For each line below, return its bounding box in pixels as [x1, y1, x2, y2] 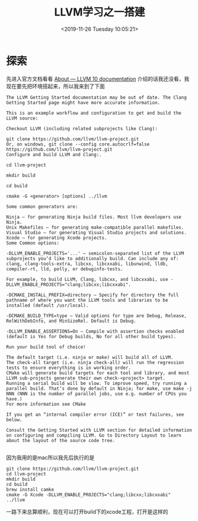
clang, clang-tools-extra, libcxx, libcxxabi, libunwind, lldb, [6, 261, 168, 267]
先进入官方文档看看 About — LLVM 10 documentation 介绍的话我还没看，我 [6, 75, 190, 82]
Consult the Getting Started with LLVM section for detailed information [6, 427, 193, 433]
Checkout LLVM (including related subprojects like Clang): [6, 125, 158, 131]
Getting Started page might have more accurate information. [6, 99, 161, 106]
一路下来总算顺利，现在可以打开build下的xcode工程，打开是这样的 [6, 508, 168, 515]
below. [6, 416, 23, 422]
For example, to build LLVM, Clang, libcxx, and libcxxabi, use [6, 276, 168, 282]
